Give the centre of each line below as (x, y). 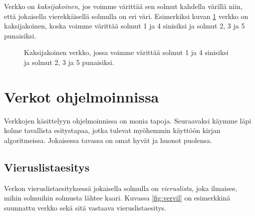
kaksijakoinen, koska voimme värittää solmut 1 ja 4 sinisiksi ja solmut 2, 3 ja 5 (125, 26)
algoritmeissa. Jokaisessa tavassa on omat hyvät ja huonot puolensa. (108, 140)
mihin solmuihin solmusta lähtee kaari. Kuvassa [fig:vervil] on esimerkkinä (117, 198)
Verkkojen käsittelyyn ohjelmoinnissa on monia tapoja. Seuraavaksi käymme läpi (128, 120)
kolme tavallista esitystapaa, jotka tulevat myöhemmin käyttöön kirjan (112, 130)
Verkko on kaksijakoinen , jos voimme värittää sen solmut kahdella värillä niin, (123, 6)
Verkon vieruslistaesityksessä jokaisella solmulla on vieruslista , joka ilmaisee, (121, 188)
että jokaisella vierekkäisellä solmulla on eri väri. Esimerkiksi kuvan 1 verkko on (126, 16)
